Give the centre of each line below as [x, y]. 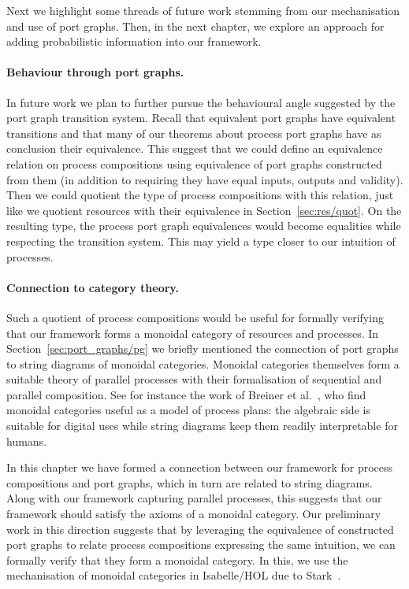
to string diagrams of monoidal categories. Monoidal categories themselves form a [203, 363]
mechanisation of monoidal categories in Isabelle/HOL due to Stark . [174, 575]
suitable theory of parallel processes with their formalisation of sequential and [194, 379]
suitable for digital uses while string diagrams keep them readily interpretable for [202, 426]
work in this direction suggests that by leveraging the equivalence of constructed [200, 529]
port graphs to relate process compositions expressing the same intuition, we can [201, 545]
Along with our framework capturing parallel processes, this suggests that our [194, 498]
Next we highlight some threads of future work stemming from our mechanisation [203, 10]
